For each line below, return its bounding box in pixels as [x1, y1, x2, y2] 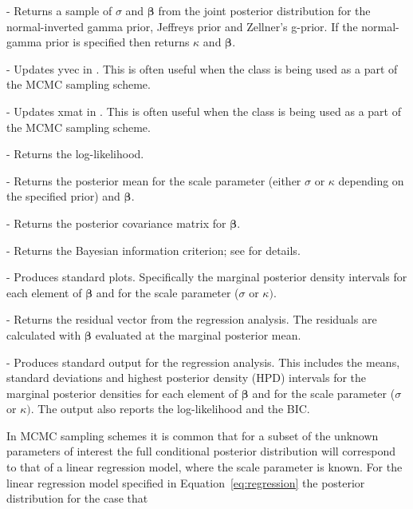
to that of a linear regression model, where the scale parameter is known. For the [6, 459, 403, 475]
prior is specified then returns [45, 34, 190, 50]
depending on [338, 172, 404, 189]
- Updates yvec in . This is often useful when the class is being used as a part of [6, 60, 398, 77]
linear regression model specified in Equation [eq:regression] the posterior [6, 474, 365, 491]
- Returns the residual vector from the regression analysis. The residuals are [6, 311, 377, 328]
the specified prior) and [6, 188, 120, 205]
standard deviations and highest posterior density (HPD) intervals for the [6, 369, 367, 386]
